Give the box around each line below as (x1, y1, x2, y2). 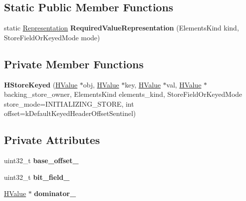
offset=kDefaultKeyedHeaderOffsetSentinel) (4, 108, 136, 118)
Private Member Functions (4, 56, 144, 71)
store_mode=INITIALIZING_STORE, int (4, 98, 134, 109)
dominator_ (34, 188, 76, 199)
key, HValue (125, 79, 161, 89)
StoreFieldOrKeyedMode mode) (4, 32, 100, 42)
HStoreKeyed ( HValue (4, 79, 78, 89)
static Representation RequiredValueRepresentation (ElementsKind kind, (4, 23, 239, 33)
